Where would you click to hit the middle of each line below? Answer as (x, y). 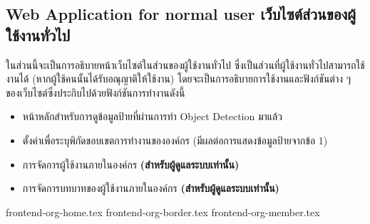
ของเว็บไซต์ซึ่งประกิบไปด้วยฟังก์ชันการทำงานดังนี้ (96, 92)
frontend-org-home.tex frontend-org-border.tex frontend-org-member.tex (163, 212)
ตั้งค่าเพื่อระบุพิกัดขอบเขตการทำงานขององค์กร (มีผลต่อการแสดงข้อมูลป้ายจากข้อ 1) (175, 140)
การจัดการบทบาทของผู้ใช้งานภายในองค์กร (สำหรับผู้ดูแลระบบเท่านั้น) (151, 188)
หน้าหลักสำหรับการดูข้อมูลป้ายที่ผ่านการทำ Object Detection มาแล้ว (152, 116)
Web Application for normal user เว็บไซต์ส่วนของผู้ (181, 14)
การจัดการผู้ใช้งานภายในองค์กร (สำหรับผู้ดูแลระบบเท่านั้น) (131, 164)
